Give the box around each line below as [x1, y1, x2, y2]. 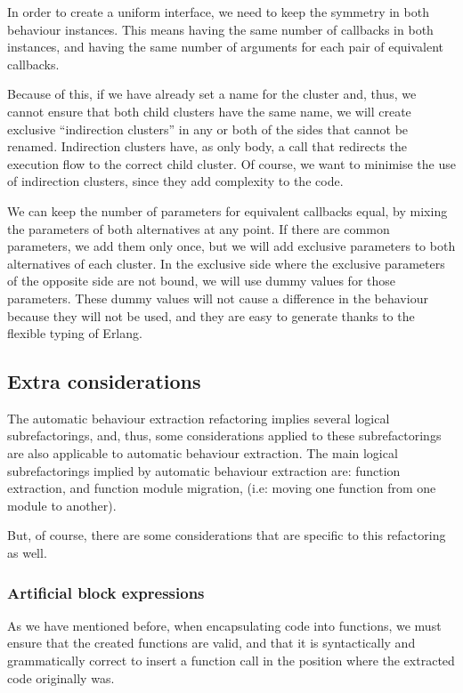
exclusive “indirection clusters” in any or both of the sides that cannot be [7, 119, 409, 138]
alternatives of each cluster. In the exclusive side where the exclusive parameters [7, 254, 445, 272]
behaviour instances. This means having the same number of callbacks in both [7, 20, 434, 38]
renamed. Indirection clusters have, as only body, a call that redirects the [7, 137, 407, 156]
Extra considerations [7, 367, 201, 395]
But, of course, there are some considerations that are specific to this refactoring [7, 526, 446, 544]
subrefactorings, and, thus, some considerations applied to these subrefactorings [7, 426, 442, 445]
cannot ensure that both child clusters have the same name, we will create [7, 101, 411, 120]
